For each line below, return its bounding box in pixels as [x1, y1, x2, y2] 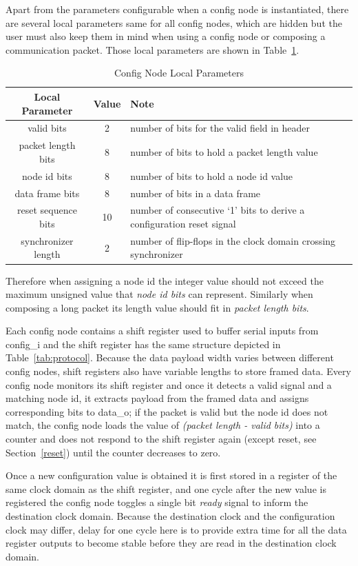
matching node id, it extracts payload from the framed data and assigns [6, 391, 309, 405]
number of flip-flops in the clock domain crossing [130, 233, 336, 247]
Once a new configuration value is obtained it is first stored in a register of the [6, 468, 337, 483]
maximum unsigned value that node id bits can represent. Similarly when [6, 287, 313, 301]
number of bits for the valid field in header [130, 121, 310, 135]
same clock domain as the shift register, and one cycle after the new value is [6, 481, 326, 496]
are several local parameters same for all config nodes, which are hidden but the [6, 15, 342, 30]
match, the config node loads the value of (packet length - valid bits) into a [6, 418, 320, 432]
